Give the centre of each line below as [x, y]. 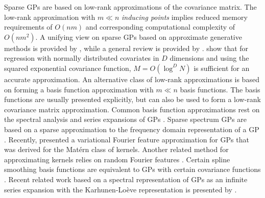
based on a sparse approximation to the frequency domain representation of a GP [132, 129]
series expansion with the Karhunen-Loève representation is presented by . [121, 189]
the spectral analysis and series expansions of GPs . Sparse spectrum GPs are [125, 119]
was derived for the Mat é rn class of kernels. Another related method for [116, 149]
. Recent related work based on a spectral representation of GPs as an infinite [126, 179]
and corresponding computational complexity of [160, 27]
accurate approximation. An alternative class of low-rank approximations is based [132, 79]
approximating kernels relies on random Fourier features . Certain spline [117, 159]
